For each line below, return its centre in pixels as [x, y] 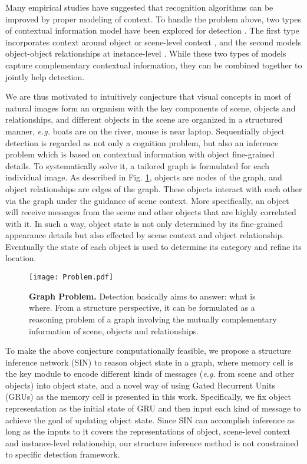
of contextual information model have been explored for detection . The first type [152, 30]
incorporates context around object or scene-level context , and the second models [153, 42]
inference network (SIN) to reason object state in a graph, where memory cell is [149, 362]
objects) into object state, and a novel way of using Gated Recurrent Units [140, 385]
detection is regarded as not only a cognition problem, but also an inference [142, 142]
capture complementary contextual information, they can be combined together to [154, 65]
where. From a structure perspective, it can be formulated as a [142, 307]
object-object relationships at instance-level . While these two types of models [146, 53]
